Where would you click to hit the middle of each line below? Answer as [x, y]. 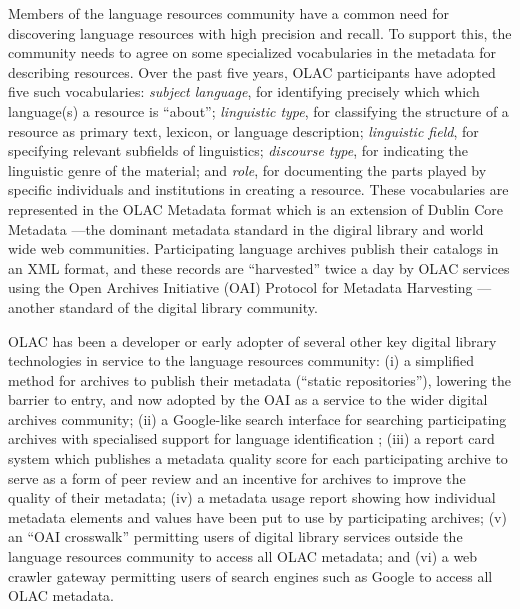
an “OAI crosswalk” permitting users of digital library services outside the [235, 536]
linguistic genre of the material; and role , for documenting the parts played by [247, 169]
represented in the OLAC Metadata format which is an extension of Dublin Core [256, 208]
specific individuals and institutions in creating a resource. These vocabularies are [258, 189]
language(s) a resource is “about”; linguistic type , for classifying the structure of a [258, 110]
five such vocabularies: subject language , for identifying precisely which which [244, 91]
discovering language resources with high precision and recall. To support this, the [260, 32]
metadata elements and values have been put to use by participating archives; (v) [257, 516]
